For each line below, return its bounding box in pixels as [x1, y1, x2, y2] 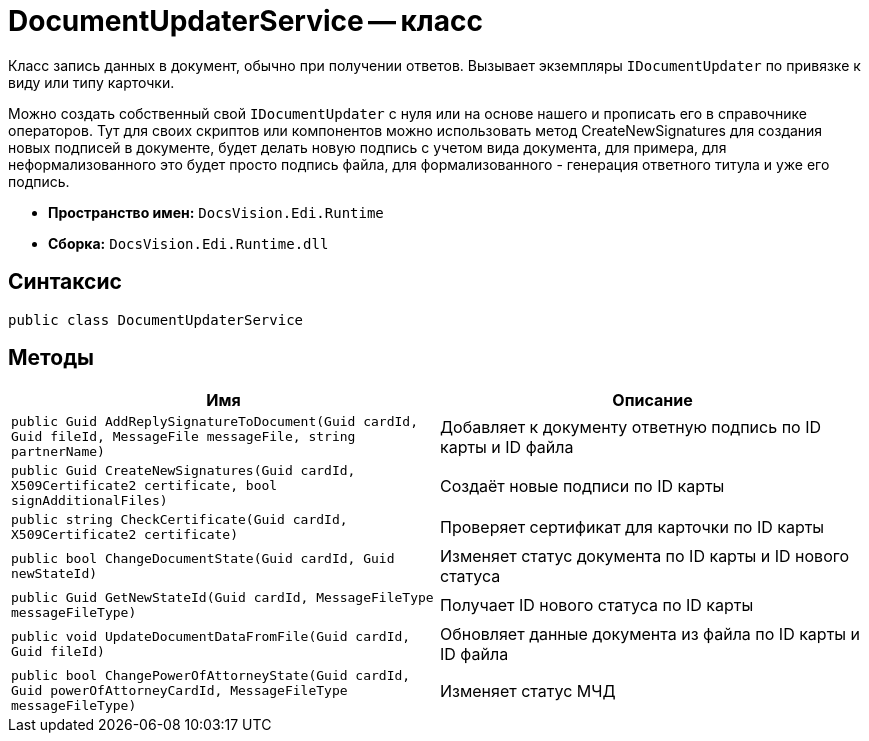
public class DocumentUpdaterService [8, 311, 304, 328]
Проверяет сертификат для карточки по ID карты [440, 517, 825, 538]
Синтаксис [8, 269, 122, 295]
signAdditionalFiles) [11, 493, 168, 509]
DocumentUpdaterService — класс [8, 4, 483, 38]
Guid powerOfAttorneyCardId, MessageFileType [11, 683, 348, 699]
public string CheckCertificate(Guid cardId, [11, 512, 348, 528]
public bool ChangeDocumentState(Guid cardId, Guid [11, 551, 395, 567]
